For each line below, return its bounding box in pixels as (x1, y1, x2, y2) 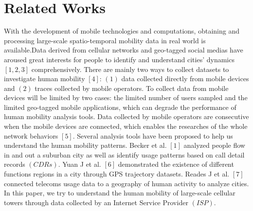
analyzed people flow (183, 140, 245, 150)
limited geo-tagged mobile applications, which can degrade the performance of (4, 102, 236, 112)
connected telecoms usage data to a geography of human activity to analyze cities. (4, 178, 249, 188)
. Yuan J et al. (58, 159, 101, 169)
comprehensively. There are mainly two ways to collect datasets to (31, 64, 229, 74)
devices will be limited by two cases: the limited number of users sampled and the (4, 92, 248, 103)
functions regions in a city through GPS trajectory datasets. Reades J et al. (4, 169, 230, 179)
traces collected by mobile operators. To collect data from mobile (35, 83, 229, 93)
